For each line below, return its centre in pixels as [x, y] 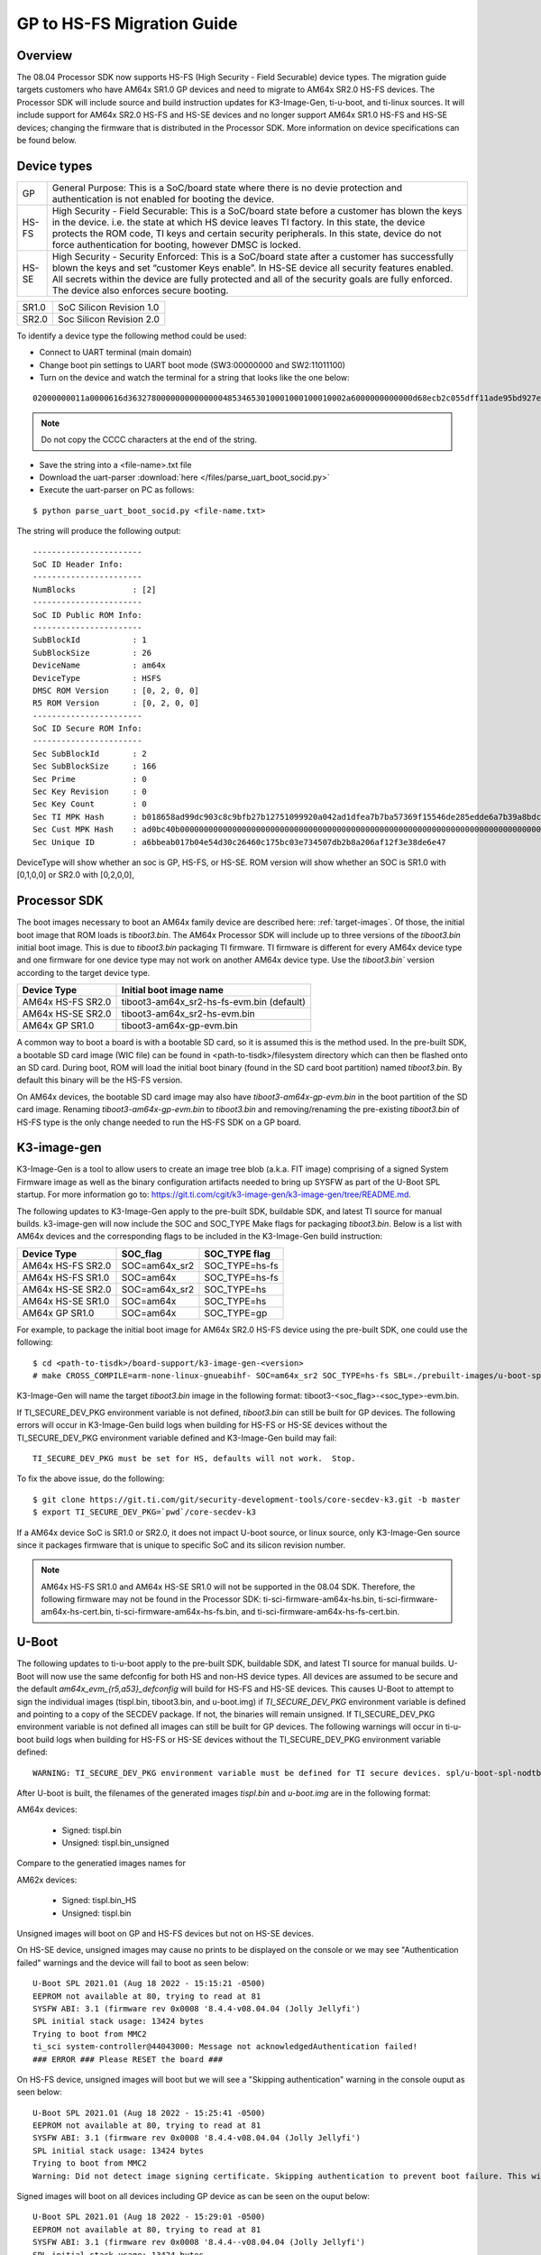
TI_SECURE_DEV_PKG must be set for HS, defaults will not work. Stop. [194, 1458]
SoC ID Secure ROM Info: [87, 729]
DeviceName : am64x [100, 666]
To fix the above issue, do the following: [91, 1478]
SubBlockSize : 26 [92, 653]
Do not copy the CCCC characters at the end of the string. [149, 440]
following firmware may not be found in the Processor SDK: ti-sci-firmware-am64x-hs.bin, [209, 1599]
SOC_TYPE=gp [236, 1312]
